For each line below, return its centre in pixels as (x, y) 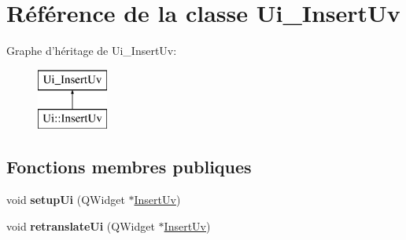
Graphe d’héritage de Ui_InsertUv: (92, 51)
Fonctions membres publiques (129, 167)
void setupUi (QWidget (66, 200)
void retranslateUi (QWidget (81, 225)
